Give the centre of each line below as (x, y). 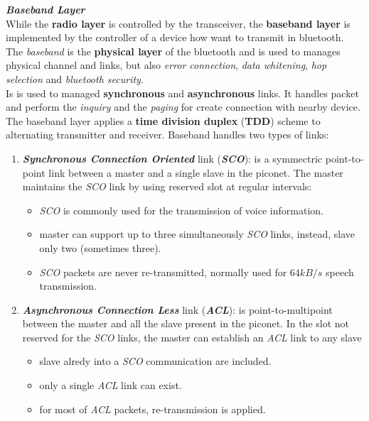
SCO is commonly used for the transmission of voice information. (181, 210)
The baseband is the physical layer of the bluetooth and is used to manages (173, 51)
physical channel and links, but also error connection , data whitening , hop (166, 65)
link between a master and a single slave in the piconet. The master (196, 172)
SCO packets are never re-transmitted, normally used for (163, 272)
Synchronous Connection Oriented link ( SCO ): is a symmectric (172, 158)
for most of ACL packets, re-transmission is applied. (153, 409)
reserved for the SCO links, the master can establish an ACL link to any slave (192, 337)
